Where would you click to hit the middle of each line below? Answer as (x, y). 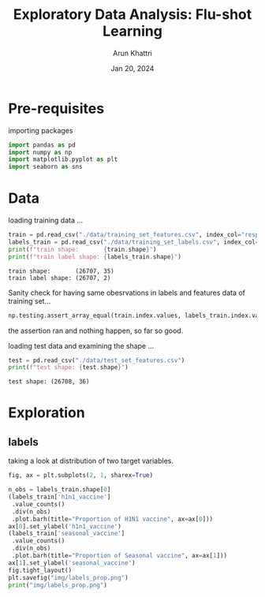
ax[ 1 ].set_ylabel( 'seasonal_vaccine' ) (72, 563)
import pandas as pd (42, 145)
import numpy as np (40, 152)
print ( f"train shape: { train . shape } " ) (82, 249)
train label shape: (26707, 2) (60, 278)
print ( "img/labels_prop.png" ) (58, 585)
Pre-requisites (56, 108)
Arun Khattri (132, 53)
